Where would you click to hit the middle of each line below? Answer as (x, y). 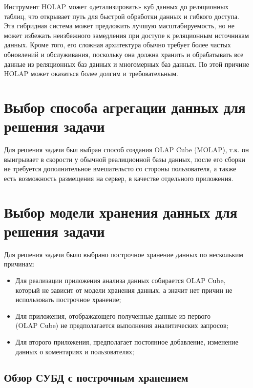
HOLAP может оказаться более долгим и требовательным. (91, 73)
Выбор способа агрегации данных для (125, 107)
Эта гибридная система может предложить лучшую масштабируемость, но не (119, 26)
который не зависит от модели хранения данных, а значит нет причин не (124, 290)
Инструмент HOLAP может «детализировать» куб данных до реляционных (116, 6)
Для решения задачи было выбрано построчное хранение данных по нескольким (124, 254)
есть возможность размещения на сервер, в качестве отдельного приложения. (119, 178)
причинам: (19, 264)
